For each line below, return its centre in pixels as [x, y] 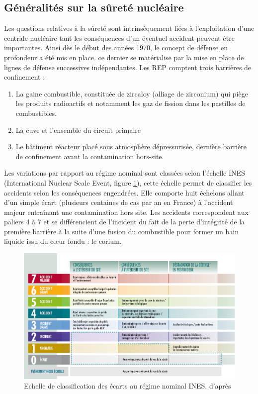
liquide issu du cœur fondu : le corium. [63, 241]
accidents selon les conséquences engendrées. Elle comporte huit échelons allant [124, 192]
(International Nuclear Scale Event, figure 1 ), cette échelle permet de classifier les [128, 182]
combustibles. [36, 113]
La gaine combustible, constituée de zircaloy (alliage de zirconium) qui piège [132, 93]
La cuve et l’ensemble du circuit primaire [78, 130]
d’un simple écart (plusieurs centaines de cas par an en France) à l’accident [119, 202]
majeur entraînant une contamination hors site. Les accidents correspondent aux [126, 212]
